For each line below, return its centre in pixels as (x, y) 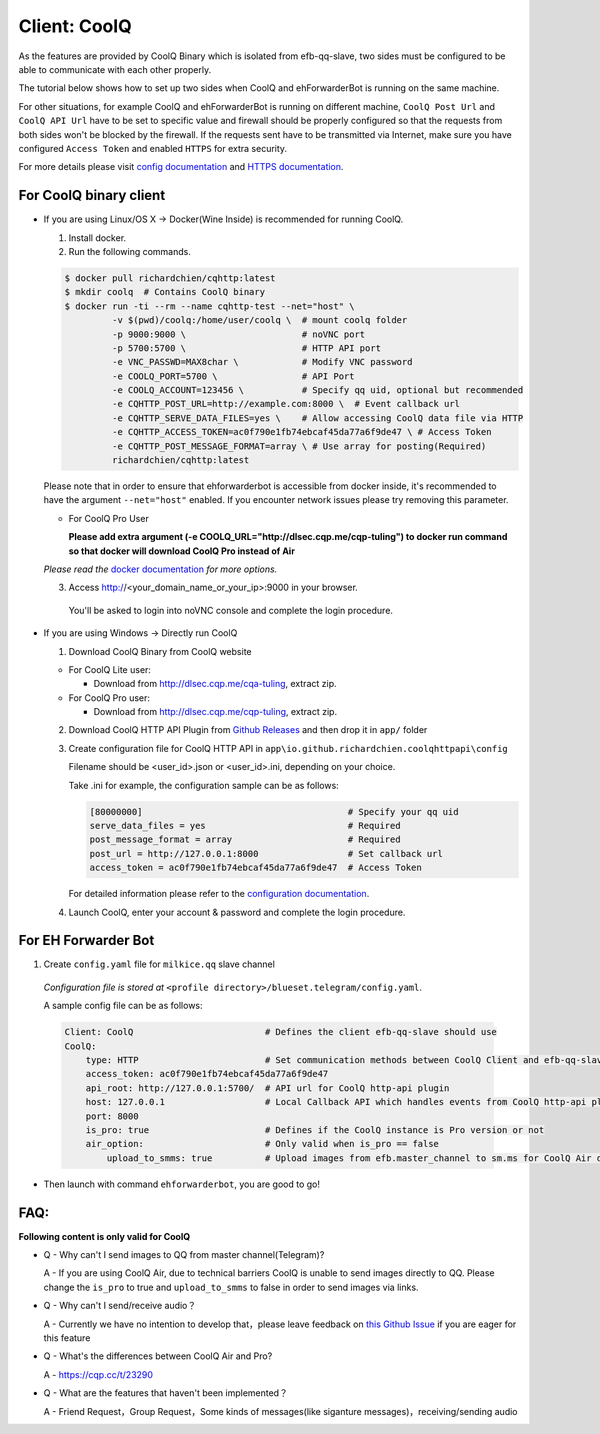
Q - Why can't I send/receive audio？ (120, 1306)
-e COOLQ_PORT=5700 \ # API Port (233, 376)
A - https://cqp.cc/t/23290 (98, 1374)
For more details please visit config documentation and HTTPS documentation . (181, 167)
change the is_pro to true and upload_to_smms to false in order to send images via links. (231, 1287)
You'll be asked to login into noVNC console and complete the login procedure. (231, 610)
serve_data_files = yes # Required (245, 826)
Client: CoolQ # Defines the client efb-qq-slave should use (280, 1032)
